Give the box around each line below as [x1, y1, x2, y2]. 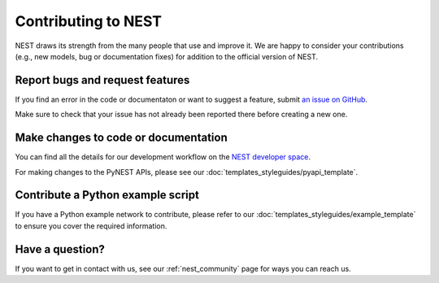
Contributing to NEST [15, 12, 163, 30]
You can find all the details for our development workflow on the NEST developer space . [15, 152, 311, 162]
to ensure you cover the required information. [15, 220, 167, 231]
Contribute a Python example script [15, 188, 199, 202]
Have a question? [15, 242, 106, 256]
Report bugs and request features [15, 73, 190, 87]
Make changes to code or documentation [15, 131, 228, 145]
